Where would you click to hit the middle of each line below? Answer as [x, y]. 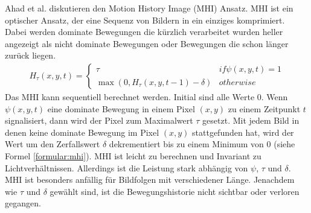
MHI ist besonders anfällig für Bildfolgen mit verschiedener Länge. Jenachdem [150, 180]
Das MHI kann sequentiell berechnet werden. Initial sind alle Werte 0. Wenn [146, 97]
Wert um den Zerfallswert [53, 144]
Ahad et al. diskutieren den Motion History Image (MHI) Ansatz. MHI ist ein [149, 8]
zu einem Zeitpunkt [264, 108]
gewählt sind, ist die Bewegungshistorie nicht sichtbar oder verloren [175, 191]
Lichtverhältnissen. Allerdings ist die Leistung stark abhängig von [127, 167]
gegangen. [23, 203]
